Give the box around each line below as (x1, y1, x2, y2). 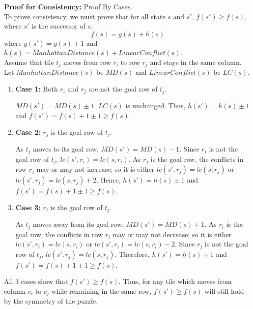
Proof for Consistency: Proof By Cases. (4, 1, 133, 11)
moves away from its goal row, (33, 219, 124, 229)
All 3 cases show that (4, 276, 68, 286)
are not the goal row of (88, 84, 158, 94)
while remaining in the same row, (51, 285, 152, 296)
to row (120, 57, 140, 67)
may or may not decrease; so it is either (112, 229, 232, 239)
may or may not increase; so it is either (36, 164, 155, 174)
